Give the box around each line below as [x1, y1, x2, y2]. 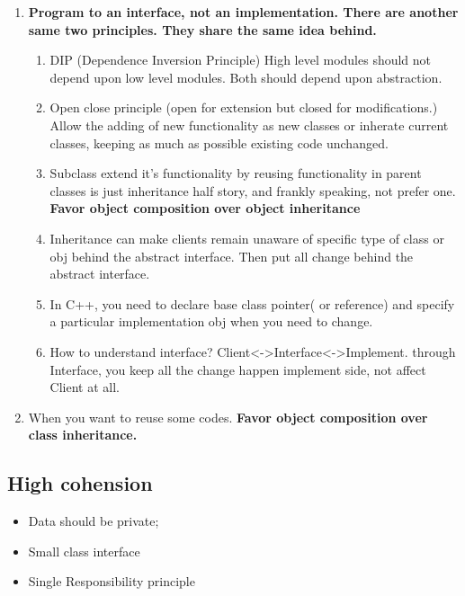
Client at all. [49, 378, 120, 396]
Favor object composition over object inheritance [49, 199, 361, 218]
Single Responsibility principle [28, 572, 195, 591]
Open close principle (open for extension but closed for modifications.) [49, 98, 438, 117]
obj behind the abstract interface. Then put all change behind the [49, 246, 414, 265]
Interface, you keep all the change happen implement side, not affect [49, 360, 426, 378]
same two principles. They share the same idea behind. [28, 20, 377, 39]
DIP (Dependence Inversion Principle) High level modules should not [49, 50, 432, 69]
